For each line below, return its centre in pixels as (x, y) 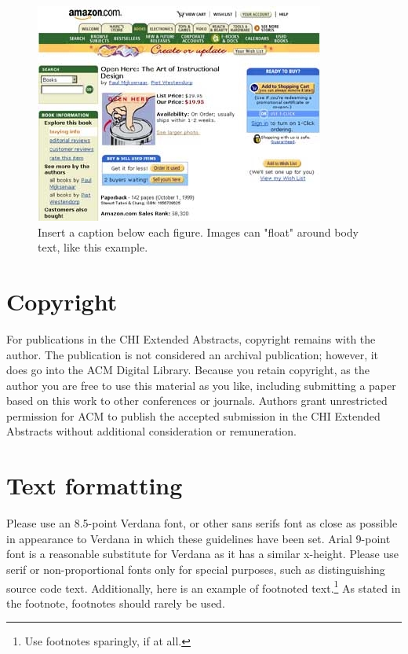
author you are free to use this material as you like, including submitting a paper (201, 385)
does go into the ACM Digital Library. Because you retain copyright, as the (188, 370)
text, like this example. (93, 247)
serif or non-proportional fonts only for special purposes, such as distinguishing (196, 569)
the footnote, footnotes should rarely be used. (116, 603)
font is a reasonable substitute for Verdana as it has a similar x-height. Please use (202, 554)
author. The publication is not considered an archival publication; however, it (193, 354)
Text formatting (95, 485)
